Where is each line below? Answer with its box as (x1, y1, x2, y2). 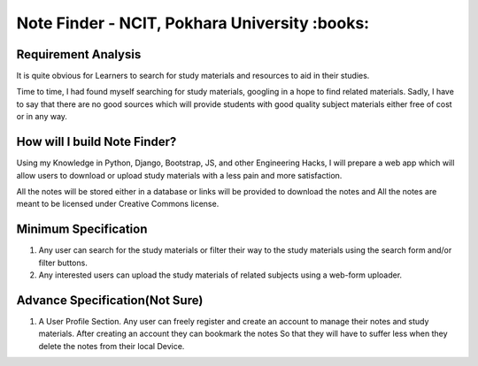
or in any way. (16, 111, 68, 122)
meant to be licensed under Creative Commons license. (16, 199, 220, 210)
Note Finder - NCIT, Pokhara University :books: (16, 13, 370, 33)
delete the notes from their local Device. (38, 340, 185, 351)
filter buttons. (38, 257, 88, 268)
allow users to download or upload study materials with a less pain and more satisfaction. (16, 170, 343, 180)
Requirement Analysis (16, 47, 142, 62)
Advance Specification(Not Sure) (16, 293, 204, 308)
